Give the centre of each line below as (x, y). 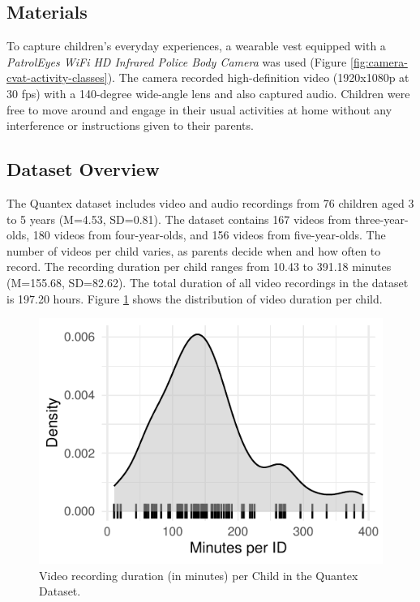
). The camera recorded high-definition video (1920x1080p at (258, 77)
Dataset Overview (83, 169)
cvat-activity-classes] (57, 77)
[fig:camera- (379, 61)
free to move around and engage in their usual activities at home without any (199, 109)
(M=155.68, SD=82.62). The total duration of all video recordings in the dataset (208, 282)
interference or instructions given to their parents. (130, 125)
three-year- (381, 219)
